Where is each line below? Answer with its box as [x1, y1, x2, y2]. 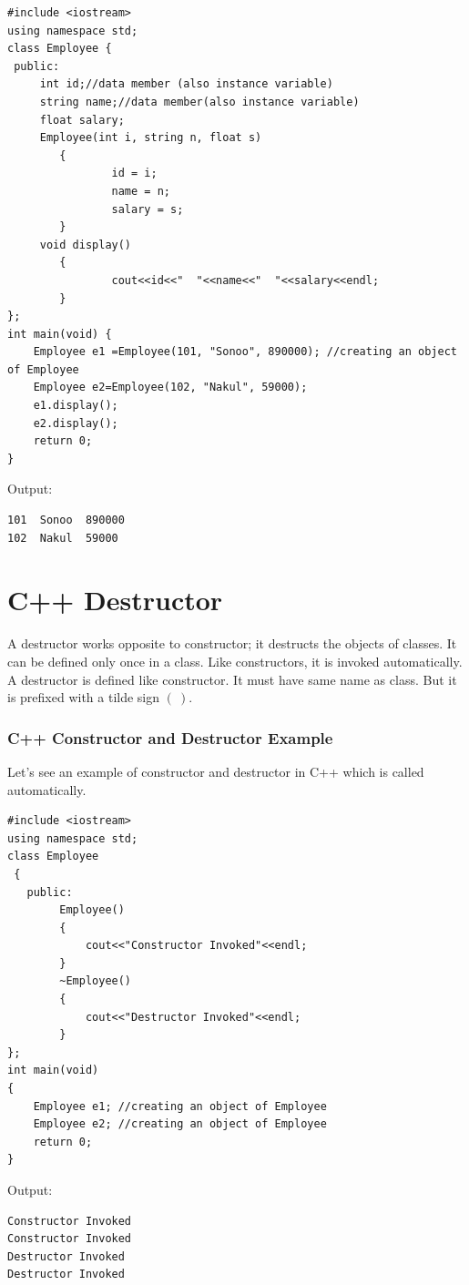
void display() [39, 238, 132, 251]
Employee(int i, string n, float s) [39, 131, 262, 145]
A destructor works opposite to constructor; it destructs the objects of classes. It [7, 634, 457, 653]
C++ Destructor [7, 581, 223, 618]
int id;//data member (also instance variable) [39, 77, 333, 91]
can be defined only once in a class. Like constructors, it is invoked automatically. [7, 651, 463, 670]
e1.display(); [33, 399, 118, 413]
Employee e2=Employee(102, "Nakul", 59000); [33, 381, 308, 394]
